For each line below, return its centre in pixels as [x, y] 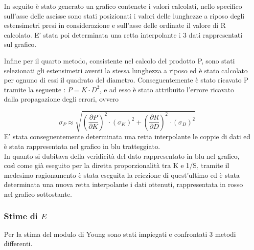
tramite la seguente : [35, 89]
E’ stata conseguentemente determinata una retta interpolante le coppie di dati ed [127, 136]
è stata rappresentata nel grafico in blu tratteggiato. [82, 146]
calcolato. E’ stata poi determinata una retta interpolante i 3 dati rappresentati [123, 34]
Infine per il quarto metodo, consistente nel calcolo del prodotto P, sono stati [119, 60]
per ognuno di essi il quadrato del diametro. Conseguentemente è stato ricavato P [126, 80]
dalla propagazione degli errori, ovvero [61, 99]
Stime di [21, 216]
